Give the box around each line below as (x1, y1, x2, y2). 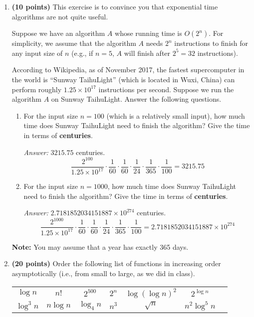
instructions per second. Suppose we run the (98, 84, 234, 94)
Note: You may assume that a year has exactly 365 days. (11, 241, 189, 252)
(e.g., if (71, 47, 93, 58)
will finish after (124, 47, 171, 58)
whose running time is (115, 28, 182, 38)
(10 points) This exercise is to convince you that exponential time (11, 1, 218, 11)
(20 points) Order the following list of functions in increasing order (11, 258, 221, 269)
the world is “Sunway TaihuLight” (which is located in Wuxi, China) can (11, 74, 235, 84)
